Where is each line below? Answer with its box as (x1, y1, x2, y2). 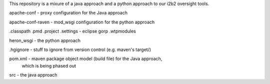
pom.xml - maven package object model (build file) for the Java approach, (9, 55, 162, 62)
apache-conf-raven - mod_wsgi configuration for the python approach (9, 19, 155, 25)
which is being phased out (21, 62, 76, 68)
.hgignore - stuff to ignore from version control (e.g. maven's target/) (9, 46, 151, 52)
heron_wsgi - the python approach (9, 37, 81, 43)
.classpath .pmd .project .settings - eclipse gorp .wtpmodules (9, 28, 136, 34)
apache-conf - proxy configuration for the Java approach (9, 10, 127, 16)
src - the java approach (9, 72, 57, 78)
